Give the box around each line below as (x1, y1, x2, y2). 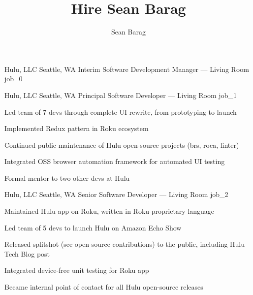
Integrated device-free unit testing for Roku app (4, 265, 149, 275)
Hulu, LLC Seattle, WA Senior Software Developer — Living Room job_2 (4, 189, 228, 199)
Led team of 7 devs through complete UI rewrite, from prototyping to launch (4, 106, 237, 117)
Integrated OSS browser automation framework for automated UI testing (4, 156, 225, 166)
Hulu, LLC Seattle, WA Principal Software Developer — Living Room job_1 (4, 90, 237, 100)
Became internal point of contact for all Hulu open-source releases (4, 282, 203, 292)
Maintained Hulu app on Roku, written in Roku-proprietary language (4, 206, 215, 216)
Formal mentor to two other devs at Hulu (4, 172, 130, 183)
